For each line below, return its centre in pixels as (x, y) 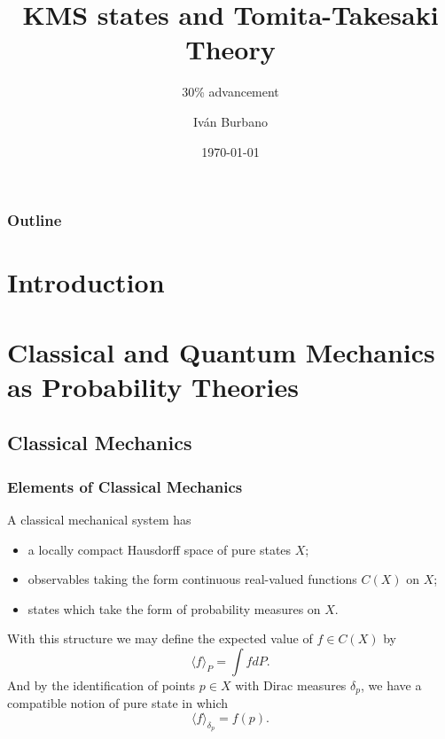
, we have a (391, 685)
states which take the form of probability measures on (174, 608)
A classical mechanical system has (99, 519)
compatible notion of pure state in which (118, 703)
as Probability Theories (153, 386)
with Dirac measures (291, 685)
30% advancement (230, 92)
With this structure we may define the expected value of (160, 638)
